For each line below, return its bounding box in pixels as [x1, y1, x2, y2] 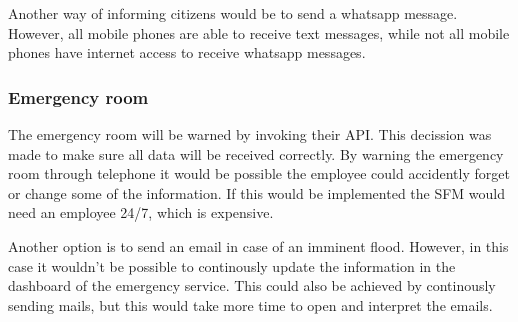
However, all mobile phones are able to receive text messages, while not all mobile [8, 22, 510, 43]
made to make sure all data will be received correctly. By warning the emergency [8, 143, 504, 164]
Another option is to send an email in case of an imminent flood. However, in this [8, 235, 509, 256]
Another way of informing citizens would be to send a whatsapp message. [8, 3, 458, 23]
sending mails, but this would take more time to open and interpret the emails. [8, 294, 493, 315]
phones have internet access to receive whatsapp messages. [8, 42, 366, 63]
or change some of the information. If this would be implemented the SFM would [8, 182, 506, 203]
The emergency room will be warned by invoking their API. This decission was [8, 124, 492, 144]
